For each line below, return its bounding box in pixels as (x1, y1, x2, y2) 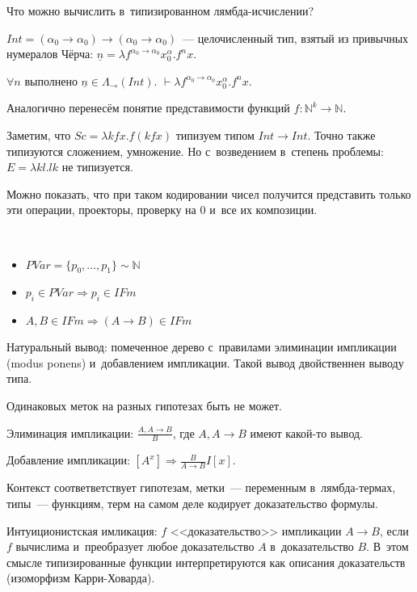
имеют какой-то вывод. (250, 424, 363, 441)
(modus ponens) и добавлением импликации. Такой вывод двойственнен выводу (6, 354, 404, 371)
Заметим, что (6, 126, 71, 143)
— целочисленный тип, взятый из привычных (183, 29, 409, 46)
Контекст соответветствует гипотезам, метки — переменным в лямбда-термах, (6, 479, 396, 496)
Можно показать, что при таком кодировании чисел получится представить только (6, 185, 411, 202)
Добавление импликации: (6, 451, 130, 468)
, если (380, 522, 409, 539)
